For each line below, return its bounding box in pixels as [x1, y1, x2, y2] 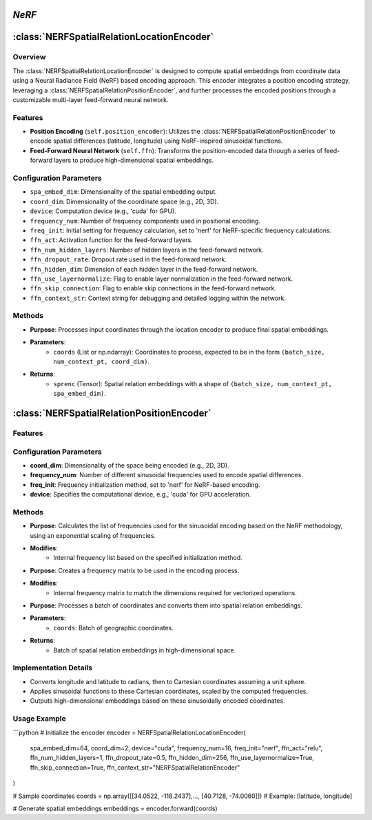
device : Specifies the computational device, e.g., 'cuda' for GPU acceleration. [30, 490, 251, 499]
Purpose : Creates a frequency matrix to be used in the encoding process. [30, 566, 240, 574]
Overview [12, 52, 46, 62]
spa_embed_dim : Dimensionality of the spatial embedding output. [30, 188, 217, 196]
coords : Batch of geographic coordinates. [53, 623, 174, 632]
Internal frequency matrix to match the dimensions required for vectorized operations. [53, 588, 298, 597]
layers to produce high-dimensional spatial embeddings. [54, 156, 214, 165]
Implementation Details [12, 663, 93, 672]
